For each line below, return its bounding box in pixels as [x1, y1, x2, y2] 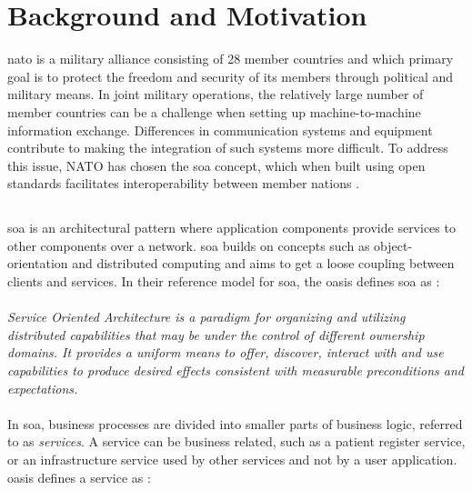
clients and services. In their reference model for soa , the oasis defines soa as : [7, 272, 440, 291]
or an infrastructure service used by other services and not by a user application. [7, 449, 457, 468]
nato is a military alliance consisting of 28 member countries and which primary [7, 49, 454, 68]
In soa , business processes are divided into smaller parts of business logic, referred [7, 414, 463, 433]
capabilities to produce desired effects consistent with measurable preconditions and [7, 361, 465, 380]
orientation [7, 254, 68, 273]
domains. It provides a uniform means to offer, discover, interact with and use [7, 343, 444, 362]
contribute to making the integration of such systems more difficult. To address [7, 138, 448, 157]
